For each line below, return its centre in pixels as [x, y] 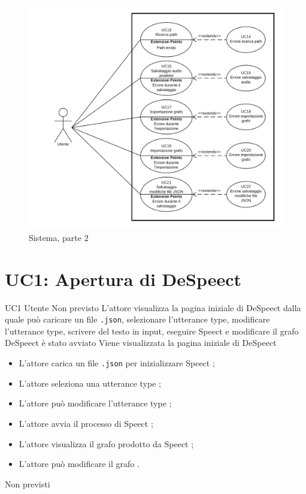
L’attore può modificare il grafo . [79, 464]
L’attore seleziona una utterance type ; [90, 383]
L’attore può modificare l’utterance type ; [95, 403]
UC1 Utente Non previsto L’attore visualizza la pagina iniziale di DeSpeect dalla [153, 307]
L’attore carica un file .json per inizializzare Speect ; [117, 363]
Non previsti [28, 484]
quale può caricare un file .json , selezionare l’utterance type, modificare [137, 319]
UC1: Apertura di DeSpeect [123, 278]
